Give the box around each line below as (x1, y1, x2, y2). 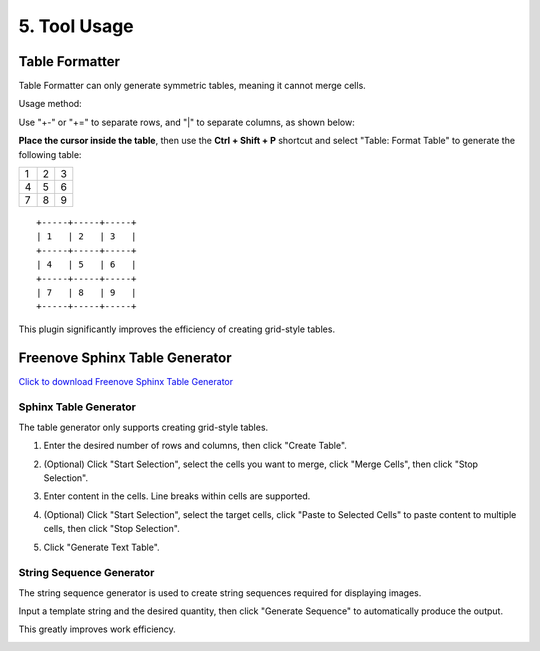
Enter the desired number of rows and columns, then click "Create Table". (43, 440, 347, 452)
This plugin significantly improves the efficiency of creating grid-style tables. (18, 323, 335, 335)
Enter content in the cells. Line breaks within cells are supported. (43, 490, 311, 502)
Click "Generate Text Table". (43, 541, 160, 553)
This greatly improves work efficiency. (18, 623, 177, 635)
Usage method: (18, 98, 82, 110)
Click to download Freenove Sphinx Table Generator (18, 375, 234, 387)
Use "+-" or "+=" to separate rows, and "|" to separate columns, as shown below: (18, 116, 355, 128)
